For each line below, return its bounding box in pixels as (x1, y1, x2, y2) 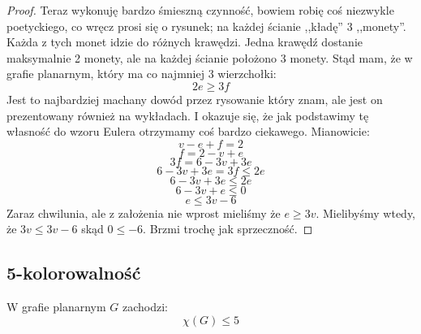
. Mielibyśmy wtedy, (316, 204, 416, 221)
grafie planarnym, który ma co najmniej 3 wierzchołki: (6, 65, 277, 82)
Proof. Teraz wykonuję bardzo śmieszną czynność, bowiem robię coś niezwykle (6, 2, 394, 18)
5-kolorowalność (6, 260, 141, 285)
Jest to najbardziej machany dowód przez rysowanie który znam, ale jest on (6, 90, 383, 107)
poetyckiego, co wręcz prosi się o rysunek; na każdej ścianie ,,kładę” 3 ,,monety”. (6, 17, 406, 34)
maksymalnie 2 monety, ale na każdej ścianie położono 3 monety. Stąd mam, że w (6, 49, 413, 66)
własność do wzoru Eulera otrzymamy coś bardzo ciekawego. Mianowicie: (6, 123, 370, 140)
